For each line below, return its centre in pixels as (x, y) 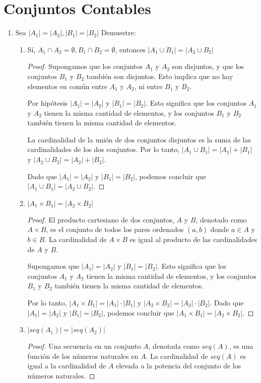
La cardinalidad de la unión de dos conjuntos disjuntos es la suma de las (139, 139)
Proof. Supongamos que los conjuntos (85, 66)
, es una (241, 346)
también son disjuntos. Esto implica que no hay (160, 76)
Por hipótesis (48, 103)
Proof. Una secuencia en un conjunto (84, 346)
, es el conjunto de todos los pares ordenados (115, 229)
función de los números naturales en (83, 356)
